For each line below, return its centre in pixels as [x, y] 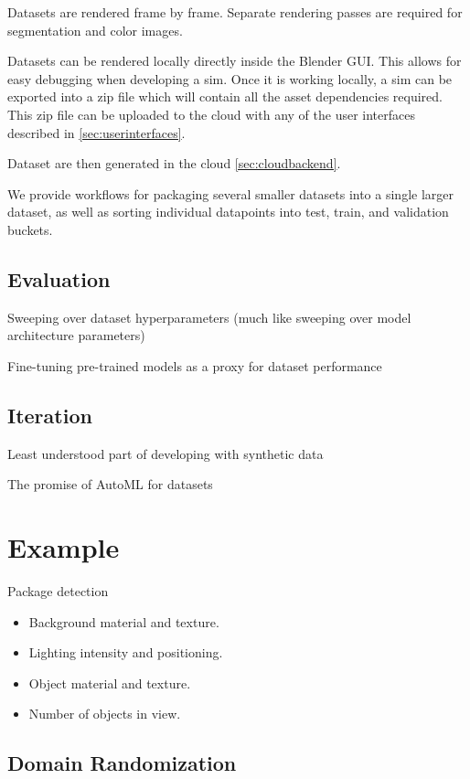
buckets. [30, 229]
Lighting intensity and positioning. [126, 652]
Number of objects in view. [105, 714]
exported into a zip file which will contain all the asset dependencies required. [225, 96]
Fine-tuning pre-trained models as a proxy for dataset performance [195, 365]
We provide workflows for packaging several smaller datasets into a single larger [230, 193]
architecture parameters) [76, 335]
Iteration [50, 415]
